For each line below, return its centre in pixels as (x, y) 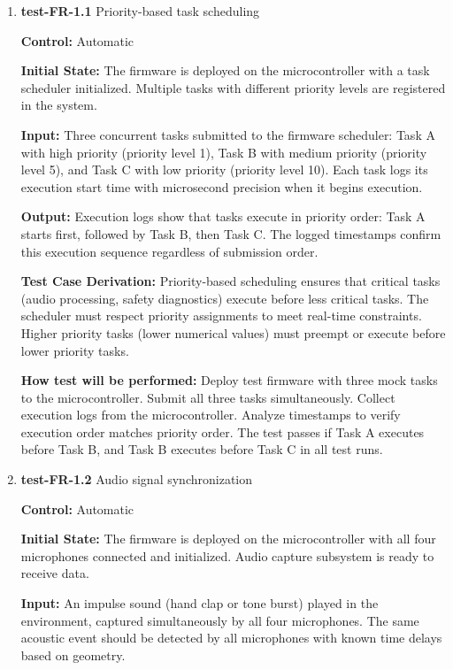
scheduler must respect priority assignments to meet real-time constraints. (221, 316)
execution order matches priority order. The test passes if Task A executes (223, 431)
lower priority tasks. (75, 350)
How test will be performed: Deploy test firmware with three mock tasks (229, 380)
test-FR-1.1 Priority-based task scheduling (140, 11)
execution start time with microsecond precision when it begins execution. (222, 186)
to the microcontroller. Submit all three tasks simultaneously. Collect (208, 397)
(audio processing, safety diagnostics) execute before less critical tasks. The (225, 298)
